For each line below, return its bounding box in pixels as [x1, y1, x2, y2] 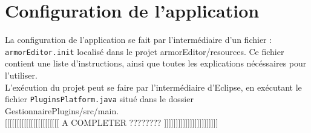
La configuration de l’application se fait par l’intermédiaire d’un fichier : [5, 33, 272, 46]
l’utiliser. [5, 68, 38, 81]
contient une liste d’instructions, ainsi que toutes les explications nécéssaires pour [5, 57, 307, 70]
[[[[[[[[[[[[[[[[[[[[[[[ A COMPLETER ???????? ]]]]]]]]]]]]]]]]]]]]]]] [5, 116, 218, 129]
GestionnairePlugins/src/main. [5, 104, 119, 117]
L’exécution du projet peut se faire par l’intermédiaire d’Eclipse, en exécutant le [5, 80, 302, 93]
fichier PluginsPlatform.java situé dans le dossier [5, 92, 194, 105]
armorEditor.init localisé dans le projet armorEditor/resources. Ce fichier [5, 45, 284, 57]
